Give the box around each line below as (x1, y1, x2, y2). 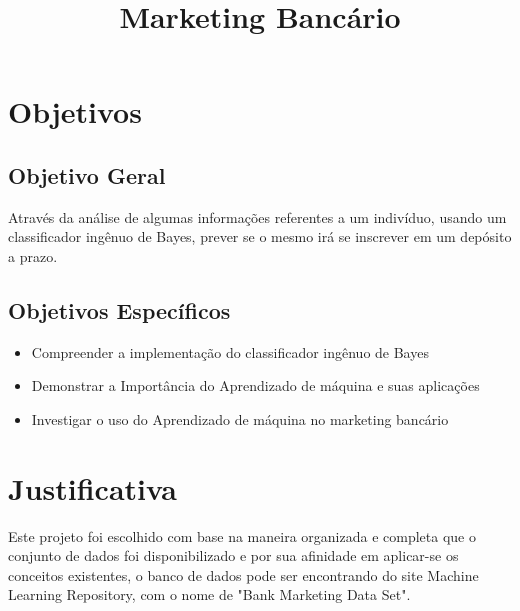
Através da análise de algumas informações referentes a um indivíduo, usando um (8, 206, 507, 227)
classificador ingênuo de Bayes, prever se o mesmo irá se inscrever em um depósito (8, 226, 512, 247)
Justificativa (8, 467, 177, 508)
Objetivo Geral (8, 159, 166, 190)
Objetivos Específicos (8, 294, 231, 325)
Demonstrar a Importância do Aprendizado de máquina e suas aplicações (31, 375, 480, 396)
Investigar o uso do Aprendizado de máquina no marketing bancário (31, 408, 449, 429)
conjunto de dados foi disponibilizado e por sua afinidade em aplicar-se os (8, 545, 459, 566)
